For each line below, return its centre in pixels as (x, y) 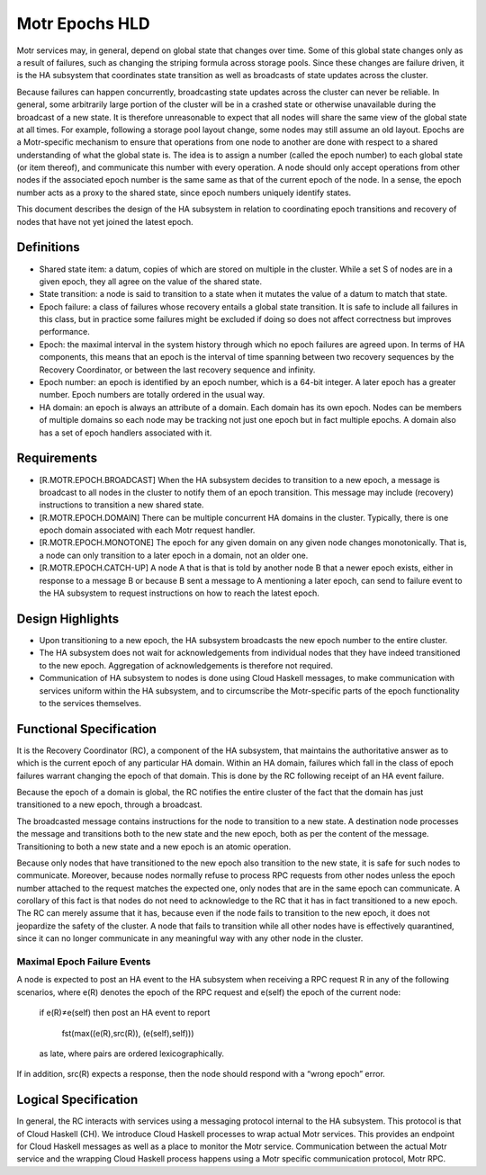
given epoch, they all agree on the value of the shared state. (151, 281)
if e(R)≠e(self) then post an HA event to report (125, 1013)
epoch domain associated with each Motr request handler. (147, 530)
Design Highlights (68, 619)
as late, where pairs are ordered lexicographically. (132, 1054)
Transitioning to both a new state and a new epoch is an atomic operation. (154, 847)
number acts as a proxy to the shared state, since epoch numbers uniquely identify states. (184, 193)
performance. (64, 332)
